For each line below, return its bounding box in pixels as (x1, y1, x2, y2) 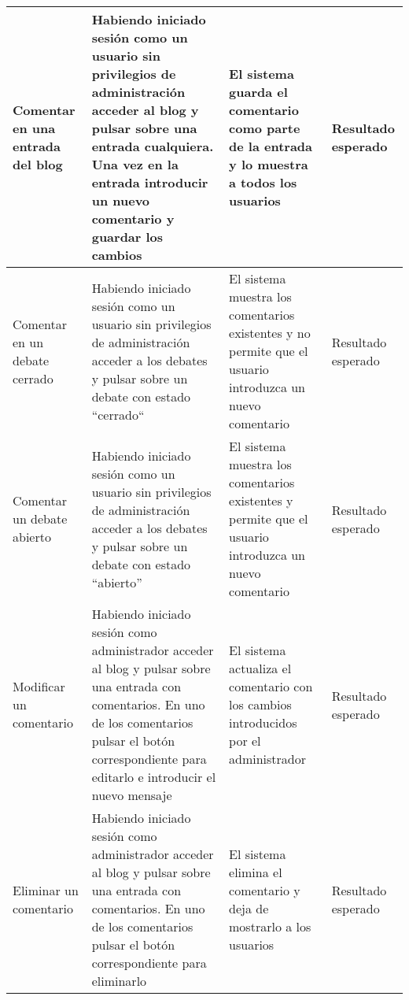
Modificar (13, 677, 65, 695)
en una (13, 119, 56, 137)
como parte (229, 119, 300, 137)
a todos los (229, 173, 297, 191)
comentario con (229, 677, 313, 695)
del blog (13, 155, 63, 173)
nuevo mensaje (91, 786, 172, 804)
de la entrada (229, 137, 312, 155)
